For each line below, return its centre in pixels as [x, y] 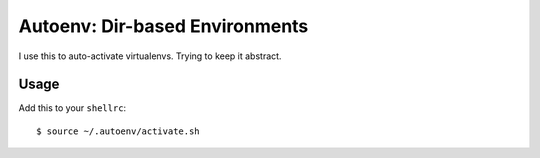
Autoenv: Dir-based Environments [163, 26]
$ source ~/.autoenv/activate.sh [118, 131]
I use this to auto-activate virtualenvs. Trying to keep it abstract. [150, 56]
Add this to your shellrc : [72, 108]
